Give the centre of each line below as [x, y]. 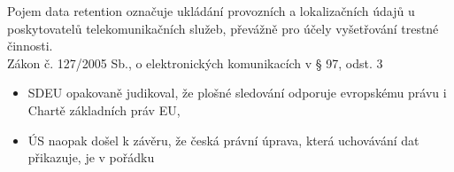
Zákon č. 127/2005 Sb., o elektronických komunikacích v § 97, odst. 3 [195, 63]
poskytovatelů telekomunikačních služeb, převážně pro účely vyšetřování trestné [223, 28]
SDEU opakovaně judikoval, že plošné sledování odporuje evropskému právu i [237, 93]
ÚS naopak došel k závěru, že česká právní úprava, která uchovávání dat [223, 140]
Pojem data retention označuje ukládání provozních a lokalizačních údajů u [211, 11]
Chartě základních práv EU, [104, 109]
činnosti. [30, 46]
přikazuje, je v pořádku [91, 157]
